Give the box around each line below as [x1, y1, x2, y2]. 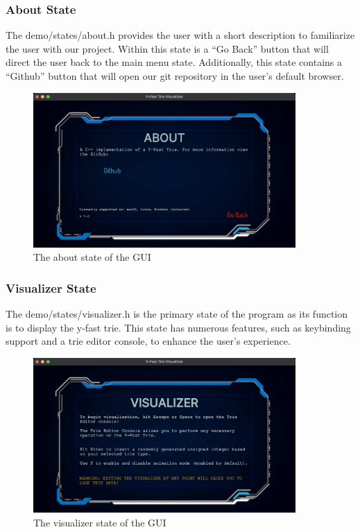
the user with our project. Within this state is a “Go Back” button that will [6, 41, 329, 55]
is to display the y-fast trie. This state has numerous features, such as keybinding [6, 320, 351, 334]
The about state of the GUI [33, 250, 151, 264]
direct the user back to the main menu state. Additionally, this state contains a [6, 55, 343, 69]
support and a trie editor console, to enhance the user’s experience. [6, 334, 291, 348]
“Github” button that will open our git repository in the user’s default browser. [6, 69, 344, 83]
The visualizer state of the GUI [33, 515, 166, 529]
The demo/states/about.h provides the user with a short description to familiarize [6, 28, 355, 42]
